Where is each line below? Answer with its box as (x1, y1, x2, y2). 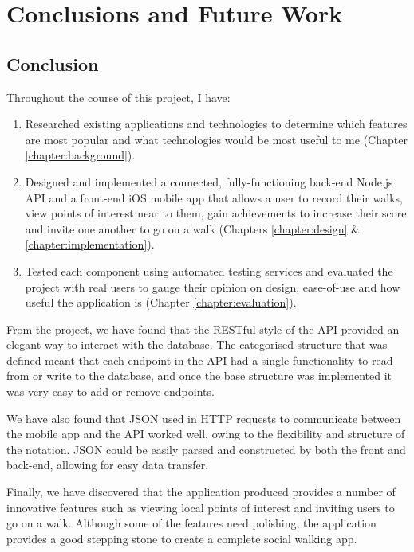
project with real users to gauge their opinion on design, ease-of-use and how (25, 278, 400, 295)
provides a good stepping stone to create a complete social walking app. (6, 530, 357, 546)
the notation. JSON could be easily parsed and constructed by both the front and (6, 440, 406, 457)
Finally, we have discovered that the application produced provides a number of (6, 483, 396, 500)
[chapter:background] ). (25, 147, 136, 163)
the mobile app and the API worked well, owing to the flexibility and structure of (6, 425, 405, 442)
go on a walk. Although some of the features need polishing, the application (6, 515, 377, 531)
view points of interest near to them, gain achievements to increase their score (25, 205, 407, 221)
